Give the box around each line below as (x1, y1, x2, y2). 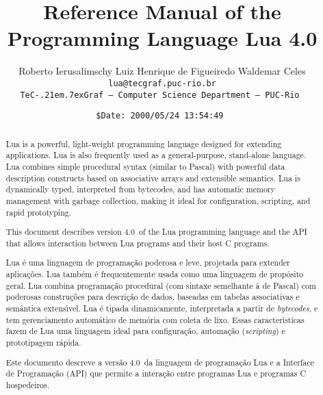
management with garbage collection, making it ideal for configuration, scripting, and (5, 194, 311, 206)
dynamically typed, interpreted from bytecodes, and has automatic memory (5, 183, 275, 195)
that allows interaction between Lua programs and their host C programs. (5, 237, 270, 249)
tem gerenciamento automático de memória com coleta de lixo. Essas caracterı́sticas (5, 314, 305, 325)
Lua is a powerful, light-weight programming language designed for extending (5, 138, 282, 149)
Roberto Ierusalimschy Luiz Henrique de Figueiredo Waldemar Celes (18, 64, 306, 78)
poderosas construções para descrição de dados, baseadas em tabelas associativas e (5, 291, 300, 303)
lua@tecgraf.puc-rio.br (108, 78, 216, 88)
